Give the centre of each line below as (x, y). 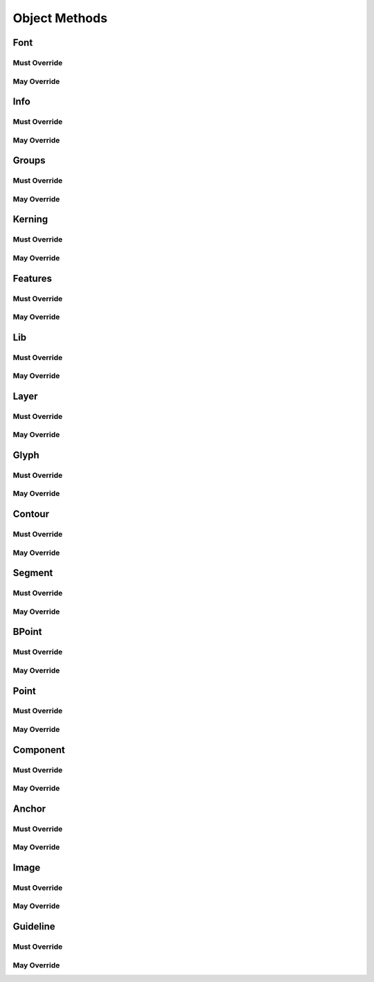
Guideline (34, 927)
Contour (31, 514)
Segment (33, 573)
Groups (29, 160)
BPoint (27, 632)
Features (32, 278)
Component (39, 750)
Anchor (29, 809)
